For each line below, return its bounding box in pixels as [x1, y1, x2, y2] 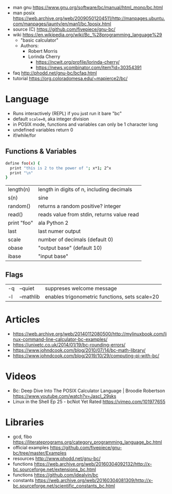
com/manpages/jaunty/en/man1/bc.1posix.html [12, 21, 111, 27]
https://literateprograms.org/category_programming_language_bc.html [12, 439, 162, 445]
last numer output [38, 228, 81, 235]
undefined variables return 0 [12, 126, 73, 133]
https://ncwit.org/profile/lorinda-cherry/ [35, 59, 120, 65]
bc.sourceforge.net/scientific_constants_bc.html [12, 483, 116, 489]
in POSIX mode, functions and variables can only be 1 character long [12, 121, 158, 127]
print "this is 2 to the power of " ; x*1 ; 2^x [10, 166, 111, 171]
